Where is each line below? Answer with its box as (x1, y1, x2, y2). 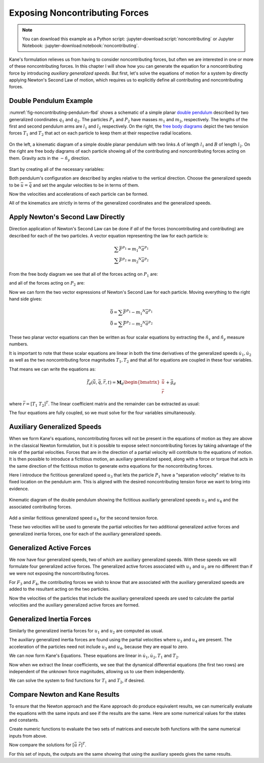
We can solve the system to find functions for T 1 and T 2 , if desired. (9, 678, 145, 684)
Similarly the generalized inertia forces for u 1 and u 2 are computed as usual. (9, 628, 163, 635)
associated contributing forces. (9, 503, 72, 510)
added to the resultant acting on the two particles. (9, 586, 110, 592)
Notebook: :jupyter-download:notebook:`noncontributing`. (22, 43, 139, 49)
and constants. (9, 717, 39, 723)
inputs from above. (9, 733, 47, 738)
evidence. (9, 486, 29, 492)
